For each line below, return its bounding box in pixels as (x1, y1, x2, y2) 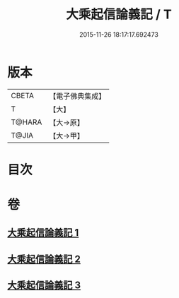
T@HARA (11, 117, 42, 127)
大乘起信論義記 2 (7, 253, 81, 265)
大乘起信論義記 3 (7, 280, 81, 292)
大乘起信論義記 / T (66, 6, 172, 23)
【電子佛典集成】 (49, 91, 106, 101)
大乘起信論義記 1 (7, 227, 79, 239)
